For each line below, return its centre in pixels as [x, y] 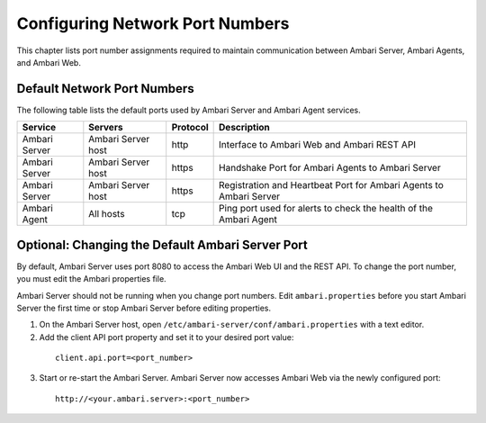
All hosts [107, 214]
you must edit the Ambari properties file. [91, 279]
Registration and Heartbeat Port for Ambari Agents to [332, 185]
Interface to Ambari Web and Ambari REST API [318, 145]
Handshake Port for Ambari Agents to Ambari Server [330, 168]
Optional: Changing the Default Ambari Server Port [162, 244]
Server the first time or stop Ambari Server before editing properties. [144, 308]
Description [244, 128]
